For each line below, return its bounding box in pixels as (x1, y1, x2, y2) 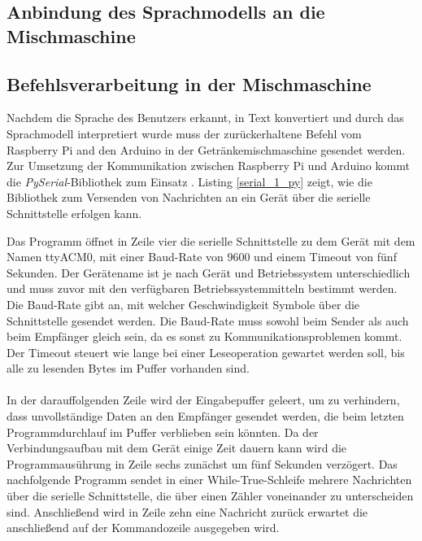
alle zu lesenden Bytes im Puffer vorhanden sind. (7, 360, 250, 377)
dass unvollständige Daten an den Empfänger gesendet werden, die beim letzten (7, 408, 404, 425)
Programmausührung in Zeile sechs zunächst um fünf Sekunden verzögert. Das (7, 455, 398, 472)
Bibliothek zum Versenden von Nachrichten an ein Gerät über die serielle (7, 189, 371, 206)
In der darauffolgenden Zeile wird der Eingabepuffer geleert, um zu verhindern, (7, 391, 400, 408)
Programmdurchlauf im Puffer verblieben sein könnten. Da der (7, 423, 319, 440)
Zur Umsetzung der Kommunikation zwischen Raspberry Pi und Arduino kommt (7, 157, 410, 174)
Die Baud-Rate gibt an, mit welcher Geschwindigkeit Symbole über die (7, 295, 360, 312)
